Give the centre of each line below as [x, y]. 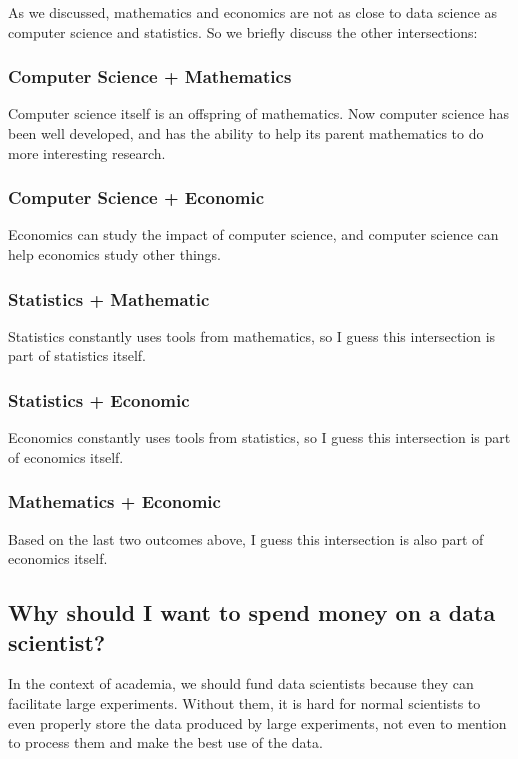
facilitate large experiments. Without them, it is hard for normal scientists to [244, 703]
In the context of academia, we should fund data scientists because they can [241, 683]
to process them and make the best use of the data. [165, 742]
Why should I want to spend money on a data [252, 612]
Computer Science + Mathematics [150, 76]
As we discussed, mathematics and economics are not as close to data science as [253, 12]
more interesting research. [87, 152]
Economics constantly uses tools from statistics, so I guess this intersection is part [259, 437]
